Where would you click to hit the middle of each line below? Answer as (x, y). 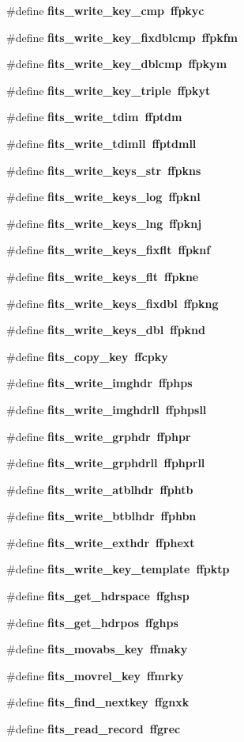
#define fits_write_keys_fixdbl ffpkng (113, 303)
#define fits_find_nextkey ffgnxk (98, 702)
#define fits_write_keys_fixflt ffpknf (109, 250)
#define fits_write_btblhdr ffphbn (101, 516)
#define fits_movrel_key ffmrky (95, 675)
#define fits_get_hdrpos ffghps (92, 622)
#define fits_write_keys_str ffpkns (104, 170)
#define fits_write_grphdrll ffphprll (106, 463)
